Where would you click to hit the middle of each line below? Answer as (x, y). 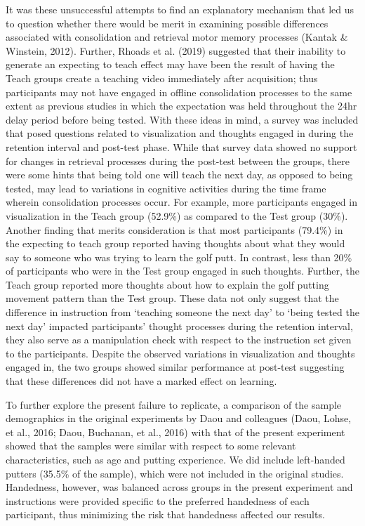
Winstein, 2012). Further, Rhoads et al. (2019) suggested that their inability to (176, 50)
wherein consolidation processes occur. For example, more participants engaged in (181, 202)
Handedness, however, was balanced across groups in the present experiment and (179, 487)
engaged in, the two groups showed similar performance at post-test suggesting (175, 367)
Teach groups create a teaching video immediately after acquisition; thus (162, 78)
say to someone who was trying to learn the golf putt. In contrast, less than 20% (179, 257)
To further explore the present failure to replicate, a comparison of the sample (174, 404)
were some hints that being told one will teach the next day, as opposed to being (179, 175)
